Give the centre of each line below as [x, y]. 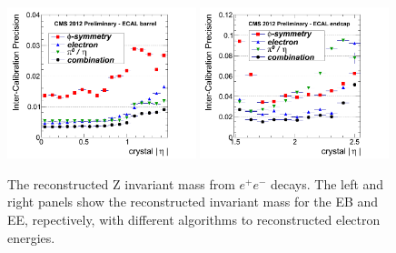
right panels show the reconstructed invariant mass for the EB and [193, 202]
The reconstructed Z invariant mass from [121, 183]
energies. [31, 237]
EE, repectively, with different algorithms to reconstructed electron [194, 220]
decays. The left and [327, 183]
